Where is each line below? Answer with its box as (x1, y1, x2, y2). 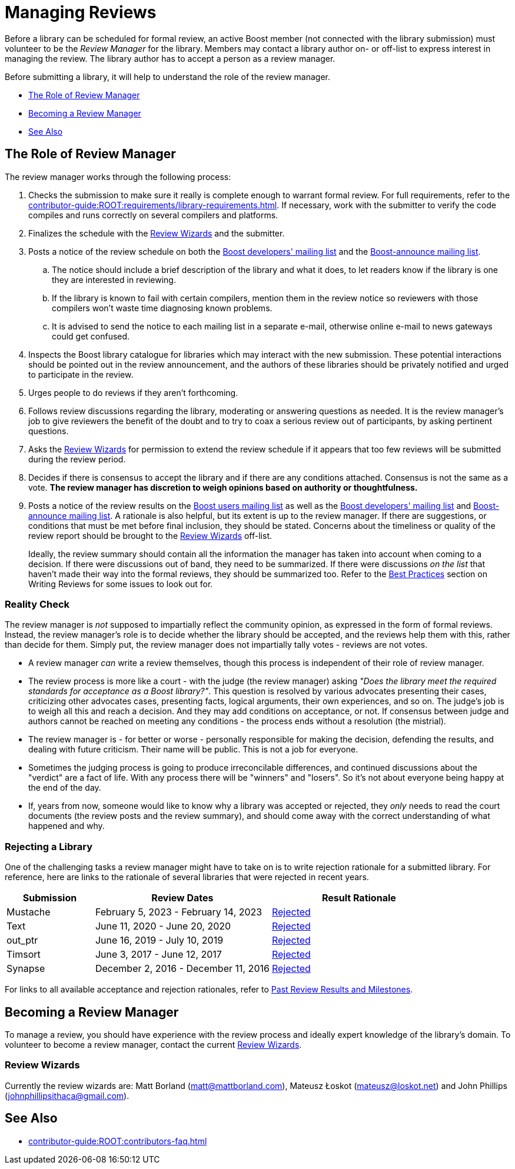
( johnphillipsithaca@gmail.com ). (5, 1090, 129, 1101)
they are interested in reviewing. (52, 274, 176, 285)
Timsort (6, 948, 41, 961)
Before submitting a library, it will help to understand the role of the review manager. (5, 71, 330, 82)
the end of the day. (28, 782, 101, 793)
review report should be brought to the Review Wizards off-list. (28, 530, 273, 541)
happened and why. (28, 821, 105, 831)
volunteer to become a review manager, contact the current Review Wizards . (5, 1039, 302, 1050)
